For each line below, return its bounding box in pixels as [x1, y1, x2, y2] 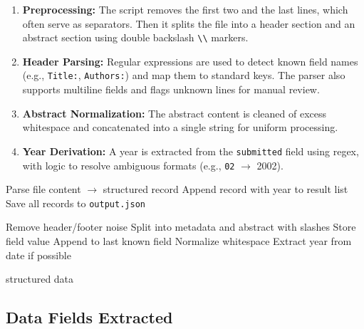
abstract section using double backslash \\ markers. [22, 30, 249, 45]
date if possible [6, 247, 71, 262]
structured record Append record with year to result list [103, 182, 348, 197]
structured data [6, 271, 74, 286]
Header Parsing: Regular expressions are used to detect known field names [22, 53, 358, 68]
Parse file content [6, 182, 81, 197]
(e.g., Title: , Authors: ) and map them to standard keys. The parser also [22, 68, 345, 83]
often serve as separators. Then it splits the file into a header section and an [22, 16, 355, 31]
